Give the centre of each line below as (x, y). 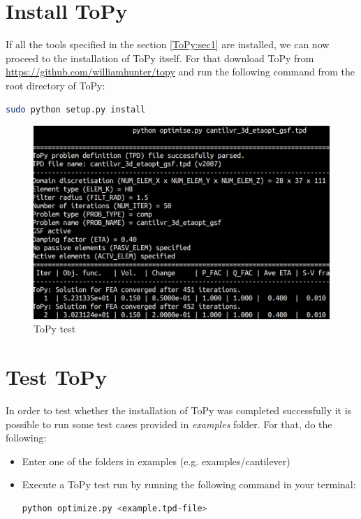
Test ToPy (57, 376)
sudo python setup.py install (76, 109)
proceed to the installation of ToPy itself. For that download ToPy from (160, 58)
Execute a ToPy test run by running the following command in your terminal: (189, 484)
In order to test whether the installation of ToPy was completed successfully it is (179, 410)
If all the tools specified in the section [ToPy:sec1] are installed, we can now (168, 44)
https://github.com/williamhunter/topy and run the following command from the (180, 72)
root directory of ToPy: (56, 85)
